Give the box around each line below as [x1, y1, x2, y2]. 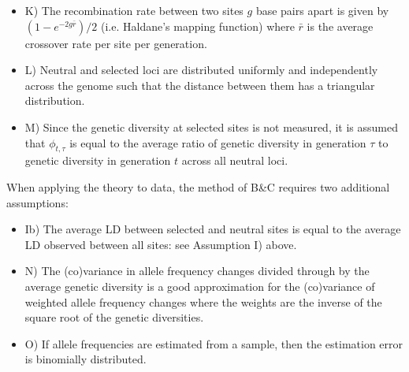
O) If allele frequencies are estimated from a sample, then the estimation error [24, 335, 403, 352]
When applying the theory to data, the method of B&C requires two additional [6, 178, 390, 195]
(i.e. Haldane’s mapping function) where [101, 17, 295, 34]
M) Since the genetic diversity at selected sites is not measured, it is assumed [24, 118, 398, 135]
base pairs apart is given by [255, 2, 389, 18]
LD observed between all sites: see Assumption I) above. [24, 236, 297, 252]
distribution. [24, 92, 85, 109]
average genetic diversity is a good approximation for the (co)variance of [24, 277, 375, 294]
